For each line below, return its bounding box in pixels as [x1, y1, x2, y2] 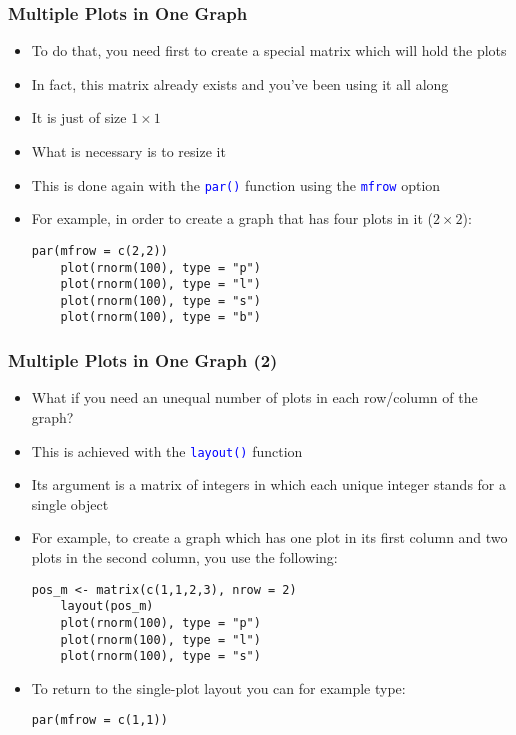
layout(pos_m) [60, 599, 154, 614]
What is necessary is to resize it [31, 141, 226, 161]
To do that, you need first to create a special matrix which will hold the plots [31, 40, 507, 61]
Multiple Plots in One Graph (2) [8, 348, 278, 373]
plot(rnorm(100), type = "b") [60, 310, 261, 325]
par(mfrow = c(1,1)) [31, 713, 168, 728]
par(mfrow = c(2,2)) [31, 243, 168, 258]
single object [31, 493, 109, 514]
